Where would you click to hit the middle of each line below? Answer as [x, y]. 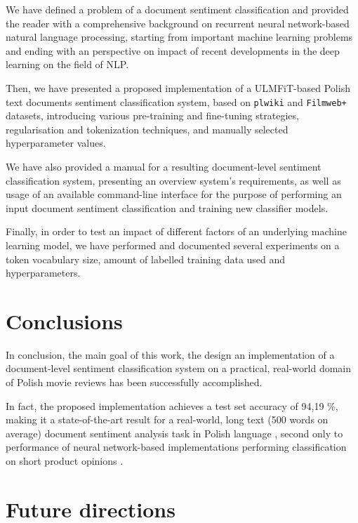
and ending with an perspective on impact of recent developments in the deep [173, 50]
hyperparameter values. [56, 143]
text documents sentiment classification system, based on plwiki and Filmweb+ [176, 101]
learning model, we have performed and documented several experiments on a [173, 245]
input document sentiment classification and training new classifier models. [167, 207]
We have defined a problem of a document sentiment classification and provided [177, 9]
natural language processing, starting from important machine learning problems [179, 37]
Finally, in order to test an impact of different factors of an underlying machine [176, 231]
